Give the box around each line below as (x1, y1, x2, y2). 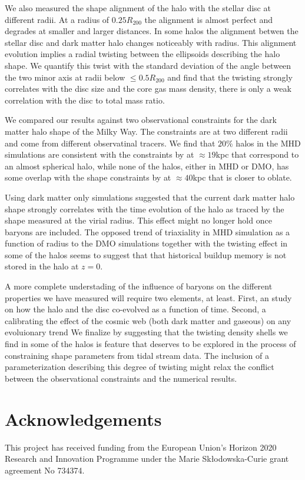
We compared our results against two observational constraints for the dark (5, 114, 277, 126)
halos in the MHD (236, 136, 301, 149)
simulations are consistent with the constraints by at (5, 148, 194, 161)
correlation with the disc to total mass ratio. (5, 94, 165, 106)
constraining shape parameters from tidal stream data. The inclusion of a (5, 349, 269, 361)
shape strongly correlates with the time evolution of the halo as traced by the (5, 202, 284, 215)
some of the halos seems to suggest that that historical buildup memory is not (5, 248, 287, 261)
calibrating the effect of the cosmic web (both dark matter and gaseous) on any (5, 314, 291, 326)
